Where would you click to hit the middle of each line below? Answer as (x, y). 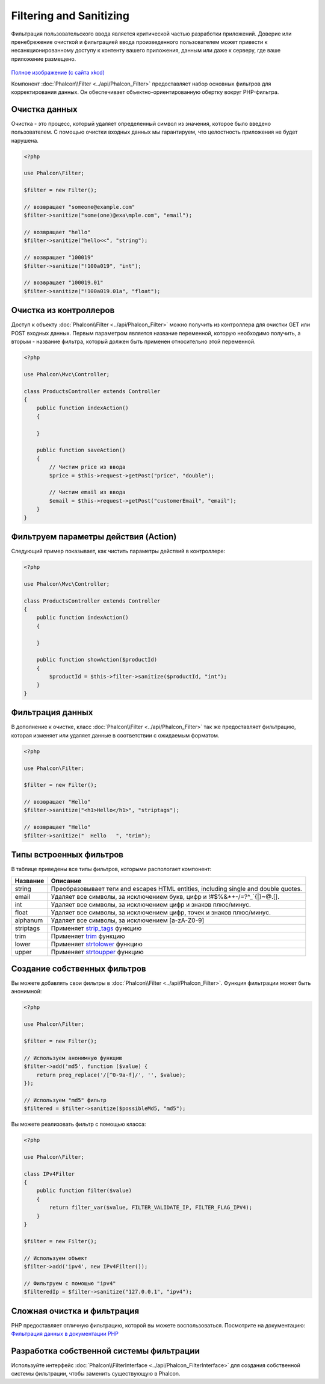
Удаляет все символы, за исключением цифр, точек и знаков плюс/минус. (161, 912)
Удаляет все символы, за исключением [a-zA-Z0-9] (128, 920)
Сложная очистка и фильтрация (75, 1311)
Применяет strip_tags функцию (96, 928)
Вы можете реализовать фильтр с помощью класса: (79, 1124)
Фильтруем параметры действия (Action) (94, 537)
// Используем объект (56, 1258)
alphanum (29, 920)
